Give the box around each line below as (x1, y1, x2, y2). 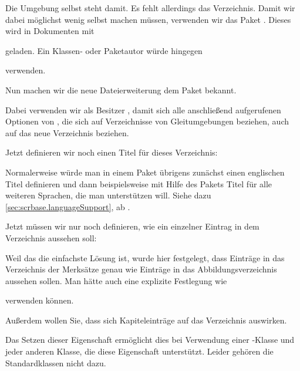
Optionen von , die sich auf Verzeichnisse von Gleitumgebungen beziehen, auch (5, 115, 289, 127)
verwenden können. (5, 294, 74, 306)
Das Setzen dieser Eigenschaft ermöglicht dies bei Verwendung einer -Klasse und (5, 333, 295, 346)
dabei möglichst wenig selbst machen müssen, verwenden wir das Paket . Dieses (5, 13, 291, 25)
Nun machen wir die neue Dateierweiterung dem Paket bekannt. (5, 83, 237, 96)
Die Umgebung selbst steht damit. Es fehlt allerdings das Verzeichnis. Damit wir (5, 2, 295, 14)
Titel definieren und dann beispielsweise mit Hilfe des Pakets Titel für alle (5, 177, 272, 190)
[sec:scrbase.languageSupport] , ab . (5, 200, 130, 213)
